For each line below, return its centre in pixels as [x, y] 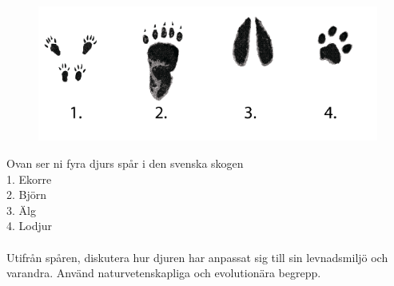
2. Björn [27, 195]
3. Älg [21, 210]
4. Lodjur [30, 226]
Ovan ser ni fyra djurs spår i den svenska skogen [125, 163]
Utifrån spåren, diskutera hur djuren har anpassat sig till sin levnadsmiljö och [197, 257]
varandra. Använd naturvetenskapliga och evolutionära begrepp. [164, 273]
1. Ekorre [29, 179]
